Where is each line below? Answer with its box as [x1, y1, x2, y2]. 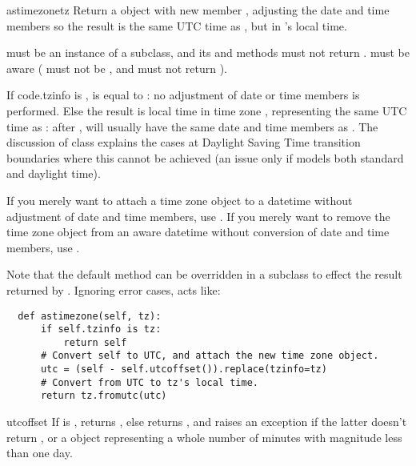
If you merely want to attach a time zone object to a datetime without [6, 191, 353, 208]
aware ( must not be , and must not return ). [6, 59, 227, 76]
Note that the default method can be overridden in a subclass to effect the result [6, 266, 402, 283]
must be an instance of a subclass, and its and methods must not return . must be [6, 44, 410, 61]
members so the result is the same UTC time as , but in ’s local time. [6, 17, 347, 34]
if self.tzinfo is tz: [40, 323, 162, 335]
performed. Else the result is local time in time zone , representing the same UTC [6, 102, 407, 119]
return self [63, 336, 127, 348]
